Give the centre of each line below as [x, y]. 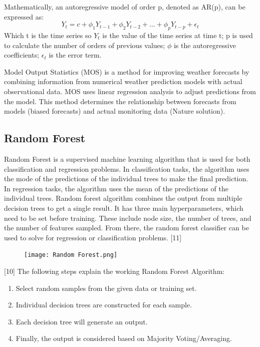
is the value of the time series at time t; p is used [178, 35]
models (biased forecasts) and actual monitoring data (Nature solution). [115, 111]
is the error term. [75, 55]
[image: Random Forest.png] [71, 255]
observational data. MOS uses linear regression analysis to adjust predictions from [130, 91]
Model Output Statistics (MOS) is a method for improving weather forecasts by [127, 71]
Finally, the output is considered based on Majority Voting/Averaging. [124, 338]
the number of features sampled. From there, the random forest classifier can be [126, 228]
